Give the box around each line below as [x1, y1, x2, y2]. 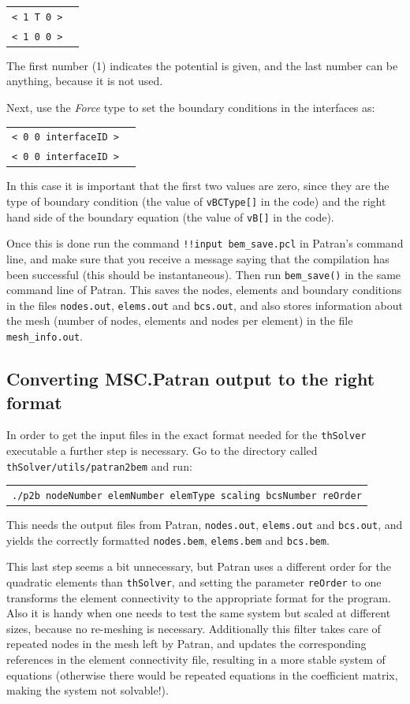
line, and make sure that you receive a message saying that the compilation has [6, 250, 389, 266]
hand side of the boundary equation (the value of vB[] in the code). [6, 208, 334, 225]
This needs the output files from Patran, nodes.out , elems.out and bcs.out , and [6, 516, 403, 533]
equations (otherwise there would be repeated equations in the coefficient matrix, [6, 666, 398, 683]
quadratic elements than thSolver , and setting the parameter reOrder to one [6, 574, 382, 590]
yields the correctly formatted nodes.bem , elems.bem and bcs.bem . [6, 531, 330, 548]
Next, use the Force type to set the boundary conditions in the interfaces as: [6, 99, 375, 115]
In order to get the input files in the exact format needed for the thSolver [6, 426, 367, 443]
